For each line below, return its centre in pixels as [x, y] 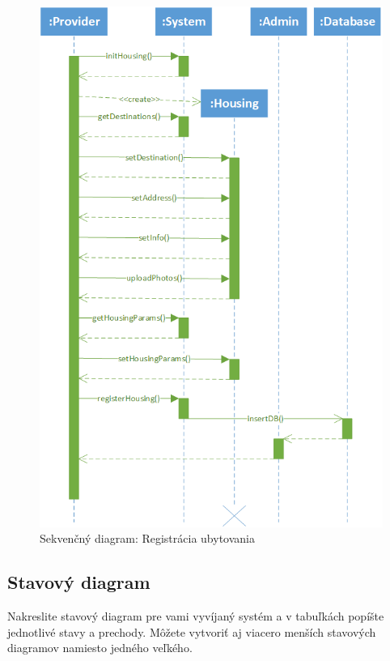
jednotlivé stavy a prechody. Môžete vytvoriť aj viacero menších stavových [192, 631]
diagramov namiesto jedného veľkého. [100, 648]
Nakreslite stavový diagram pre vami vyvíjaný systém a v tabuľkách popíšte [196, 615]
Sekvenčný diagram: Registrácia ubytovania [147, 538]
